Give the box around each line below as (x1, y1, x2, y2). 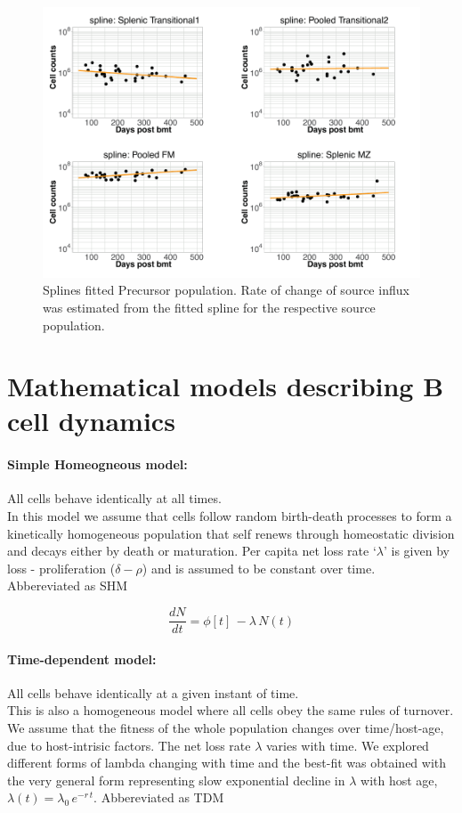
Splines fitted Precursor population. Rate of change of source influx (43, 280, 409, 299)
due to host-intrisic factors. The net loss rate (7, 736, 251, 754)
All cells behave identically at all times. (7, 489, 222, 508)
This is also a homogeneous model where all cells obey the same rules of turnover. (7, 701, 454, 720)
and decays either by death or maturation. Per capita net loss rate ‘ (7, 541, 377, 560)
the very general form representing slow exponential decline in (7, 770, 345, 789)
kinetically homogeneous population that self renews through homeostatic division (7, 524, 455, 542)
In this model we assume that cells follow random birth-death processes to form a (7, 507, 452, 525)
